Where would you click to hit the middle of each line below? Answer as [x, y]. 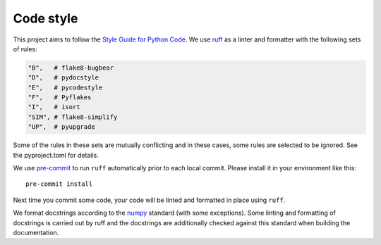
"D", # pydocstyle [63, 78]
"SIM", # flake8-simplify [73, 117]
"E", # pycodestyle [65, 87]
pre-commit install [59, 184]
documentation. [36, 232]
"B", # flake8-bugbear [71, 68]
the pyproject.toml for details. [56, 155]
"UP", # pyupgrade [61, 127]
